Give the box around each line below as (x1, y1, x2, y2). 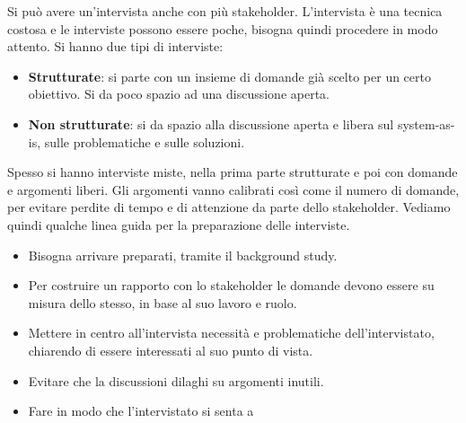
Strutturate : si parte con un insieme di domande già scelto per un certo (28, 66, 431, 85)
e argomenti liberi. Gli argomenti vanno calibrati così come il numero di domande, (7, 180, 460, 198)
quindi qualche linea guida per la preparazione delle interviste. (7, 215, 350, 234)
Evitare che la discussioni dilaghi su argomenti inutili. (28, 371, 324, 390)
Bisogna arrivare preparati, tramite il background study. (28, 245, 338, 264)
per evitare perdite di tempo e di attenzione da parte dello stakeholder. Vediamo (7, 198, 451, 216)
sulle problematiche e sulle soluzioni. (44, 132, 245, 151)
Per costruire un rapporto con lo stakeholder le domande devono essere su (28, 276, 435, 295)
